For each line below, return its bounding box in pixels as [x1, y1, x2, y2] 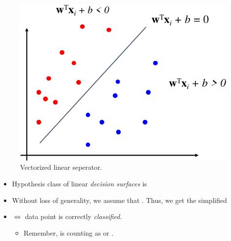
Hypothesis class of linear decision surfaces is [12, 179, 147, 189]
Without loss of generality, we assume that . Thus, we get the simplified [12, 195, 227, 205]
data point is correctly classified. [25, 211, 122, 221]
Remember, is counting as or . [23, 227, 114, 238]
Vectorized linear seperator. [20, 162, 102, 172]
